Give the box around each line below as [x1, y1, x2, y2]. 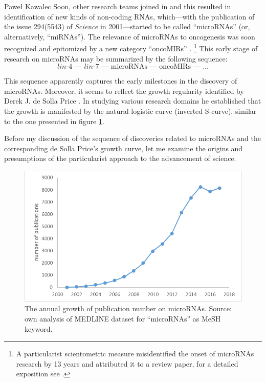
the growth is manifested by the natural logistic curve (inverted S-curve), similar [4, 106, 257, 116]
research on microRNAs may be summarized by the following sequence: [4, 53, 228, 64]
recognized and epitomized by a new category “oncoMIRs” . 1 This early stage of [4, 42, 258, 54]
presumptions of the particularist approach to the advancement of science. [4, 153, 236, 164]
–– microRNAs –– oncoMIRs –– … [101, 63, 209, 71]
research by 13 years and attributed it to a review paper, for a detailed [16, 358, 238, 369]
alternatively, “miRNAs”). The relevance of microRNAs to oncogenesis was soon [4, 31, 255, 42]
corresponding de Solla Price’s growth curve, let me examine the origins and [4, 143, 243, 153]
